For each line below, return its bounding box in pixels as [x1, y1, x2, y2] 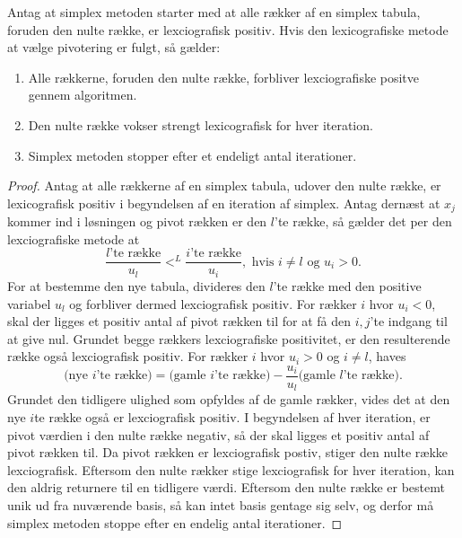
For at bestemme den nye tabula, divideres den [7, 276, 266, 295]
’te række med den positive [273, 276, 422, 295]
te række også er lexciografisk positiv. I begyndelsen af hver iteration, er [34, 407, 431, 426]
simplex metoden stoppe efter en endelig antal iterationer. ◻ [7, 513, 343, 532]
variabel [7, 294, 51, 313]
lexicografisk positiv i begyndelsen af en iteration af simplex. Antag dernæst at [7, 193, 440, 212]
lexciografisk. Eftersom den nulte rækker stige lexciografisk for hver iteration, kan [7, 460, 455, 479]
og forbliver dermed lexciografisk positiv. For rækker [69, 294, 357, 313]
